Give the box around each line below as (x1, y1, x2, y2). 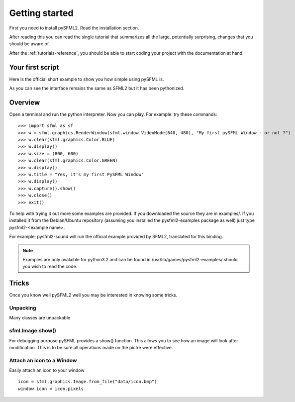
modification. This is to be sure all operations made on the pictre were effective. (9, 344, 173, 350)
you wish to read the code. (22, 264, 78, 270)
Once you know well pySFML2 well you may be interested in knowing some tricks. (9, 292, 178, 298)
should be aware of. (9, 41, 50, 47)
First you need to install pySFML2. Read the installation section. (9, 25, 139, 31)
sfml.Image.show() (9, 327, 57, 334)
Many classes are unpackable (9, 315, 71, 321)
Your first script (9, 63, 59, 72)
